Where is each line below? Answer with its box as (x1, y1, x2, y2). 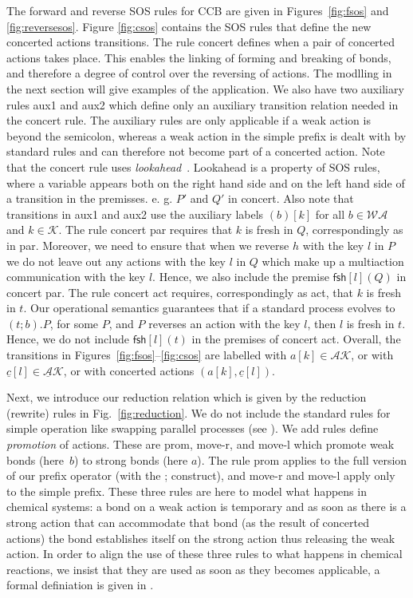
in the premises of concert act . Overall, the (191, 331, 401, 347)
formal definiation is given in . (6, 576, 154, 593)
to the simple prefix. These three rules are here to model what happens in (6, 482, 367, 499)
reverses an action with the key (148, 315, 301, 331)
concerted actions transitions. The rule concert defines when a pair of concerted (6, 34, 395, 50)
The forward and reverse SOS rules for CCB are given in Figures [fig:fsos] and (6, 2, 389, 18)
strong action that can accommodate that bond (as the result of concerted (6, 514, 369, 530)
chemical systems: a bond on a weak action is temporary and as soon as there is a (6, 498, 407, 515)
